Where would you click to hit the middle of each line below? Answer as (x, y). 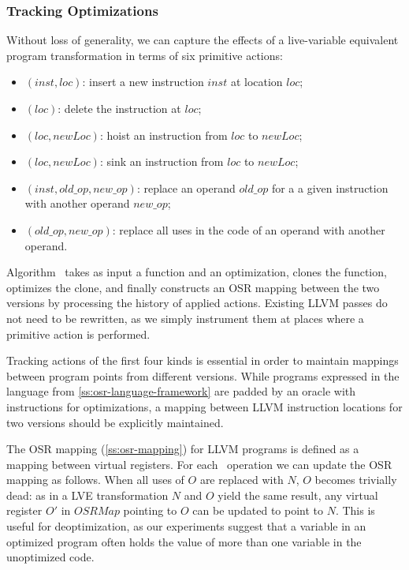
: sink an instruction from (162, 161)
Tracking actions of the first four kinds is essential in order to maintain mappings (203, 360)
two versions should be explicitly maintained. (115, 422)
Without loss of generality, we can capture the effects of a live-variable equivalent (203, 40)
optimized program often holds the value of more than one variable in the (184, 541)
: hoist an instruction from (164, 135)
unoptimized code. (50, 557)
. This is (355, 510)
